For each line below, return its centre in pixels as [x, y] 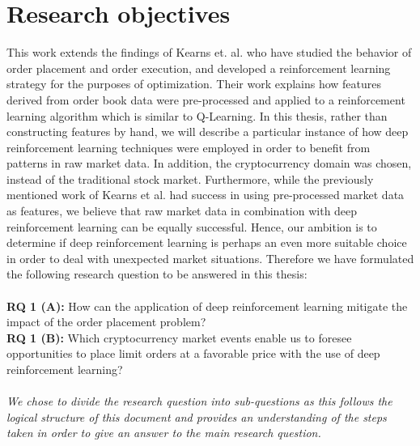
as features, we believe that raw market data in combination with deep [182, 211]
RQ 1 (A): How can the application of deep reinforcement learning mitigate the [207, 306]
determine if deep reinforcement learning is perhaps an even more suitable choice [207, 242]
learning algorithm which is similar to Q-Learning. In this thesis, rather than [197, 115]
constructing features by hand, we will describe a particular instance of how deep [208, 132]
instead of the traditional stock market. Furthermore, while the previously [190, 178]
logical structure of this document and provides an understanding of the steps [197, 416]
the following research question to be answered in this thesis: [157, 274]
